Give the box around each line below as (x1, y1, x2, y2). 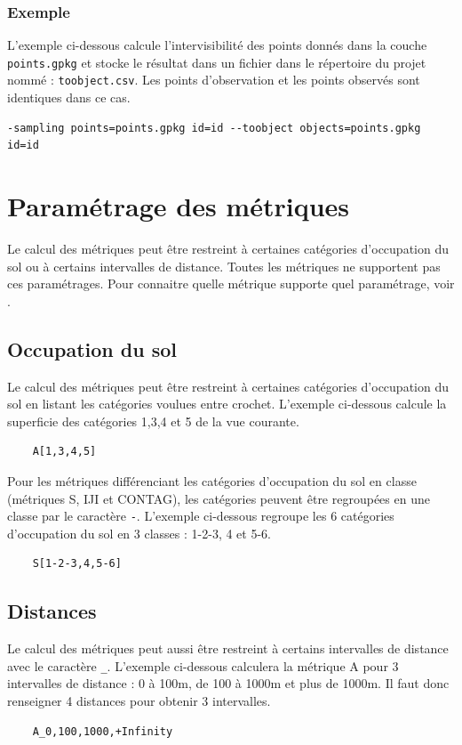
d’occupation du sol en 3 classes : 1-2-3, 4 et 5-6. (7, 523, 271, 542)
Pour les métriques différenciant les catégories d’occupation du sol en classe (7, 471, 417, 490)
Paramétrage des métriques (7, 188, 350, 224)
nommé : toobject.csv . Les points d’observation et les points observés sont (7, 70, 420, 89)
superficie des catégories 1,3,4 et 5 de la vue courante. (7, 411, 299, 430)
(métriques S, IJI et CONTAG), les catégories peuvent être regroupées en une (7, 489, 430, 507)
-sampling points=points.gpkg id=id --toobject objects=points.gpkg (7, 121, 421, 134)
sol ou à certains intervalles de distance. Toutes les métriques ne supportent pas (7, 256, 441, 275)
